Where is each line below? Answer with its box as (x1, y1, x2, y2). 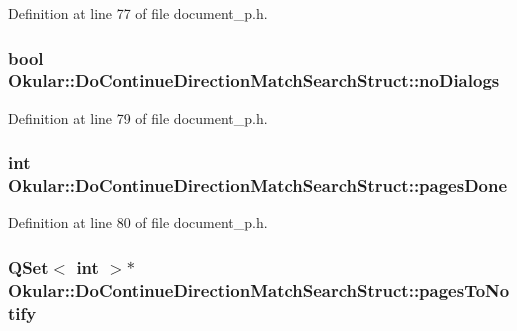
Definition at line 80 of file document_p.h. (8, 212, 268, 233)
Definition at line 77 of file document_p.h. (8, 3, 268, 23)
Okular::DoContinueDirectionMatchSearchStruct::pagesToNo (8, 277, 510, 302)
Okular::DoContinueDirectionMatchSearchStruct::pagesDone (8, 173, 508, 198)
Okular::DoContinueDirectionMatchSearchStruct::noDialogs (8, 68, 500, 93)
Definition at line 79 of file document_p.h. (8, 107, 268, 128)
